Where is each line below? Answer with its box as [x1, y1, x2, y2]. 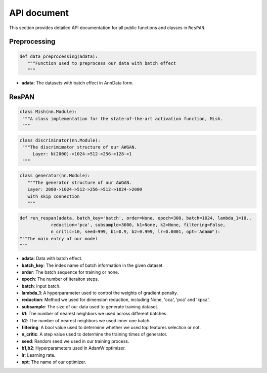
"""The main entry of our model [19, 236, 98, 241]
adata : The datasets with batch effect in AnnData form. [21, 80, 134, 86]
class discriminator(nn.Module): [19, 137, 101, 143]
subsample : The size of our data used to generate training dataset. [21, 303, 158, 309]
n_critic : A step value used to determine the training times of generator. [21, 331, 168, 337]
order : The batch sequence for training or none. [21, 269, 120, 275]
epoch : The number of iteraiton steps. [21, 276, 99, 282]
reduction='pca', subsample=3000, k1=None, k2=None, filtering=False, [50, 222, 226, 227]
